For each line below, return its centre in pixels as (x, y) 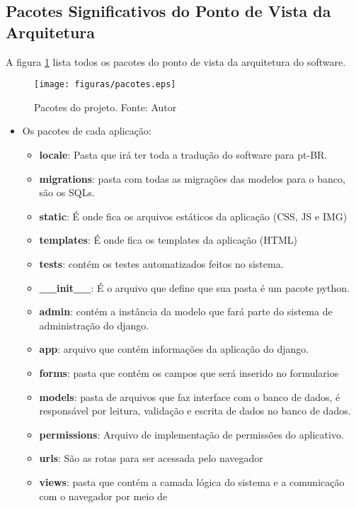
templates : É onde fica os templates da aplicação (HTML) (168, 240)
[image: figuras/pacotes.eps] (105, 85)
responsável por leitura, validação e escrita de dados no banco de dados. (195, 411)
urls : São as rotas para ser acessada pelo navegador (151, 458)
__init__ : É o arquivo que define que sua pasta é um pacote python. (194, 287)
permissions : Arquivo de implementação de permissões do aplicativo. (191, 434)
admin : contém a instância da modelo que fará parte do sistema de (186, 311)
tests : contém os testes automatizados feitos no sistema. (161, 264)
